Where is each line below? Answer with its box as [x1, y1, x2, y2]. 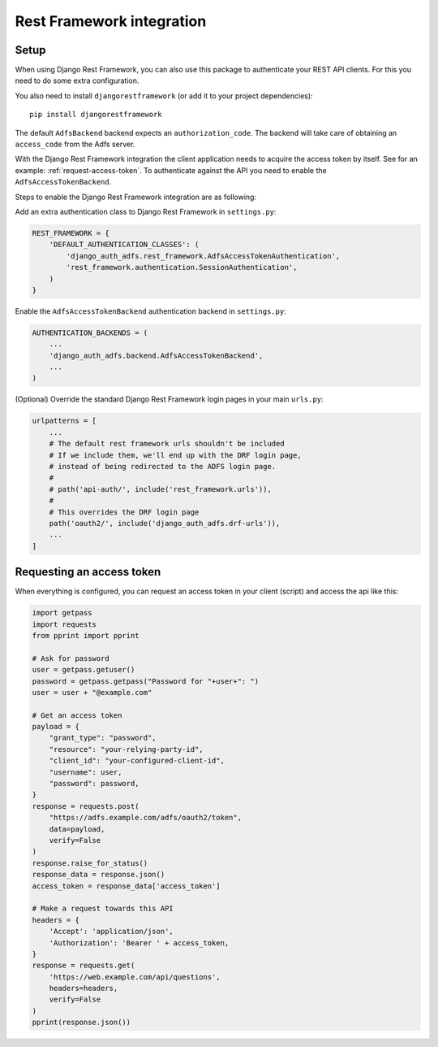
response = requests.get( [32, 961, 135, 971]
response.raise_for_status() [32, 858, 148, 867]
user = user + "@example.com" [32, 688, 152, 697]
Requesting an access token [15, 565, 161, 579]
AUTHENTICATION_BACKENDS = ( [32, 328, 148, 337]
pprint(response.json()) [32, 1018, 131, 1027]
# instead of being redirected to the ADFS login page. [49, 462, 277, 471]
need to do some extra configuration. [15, 76, 140, 85]
